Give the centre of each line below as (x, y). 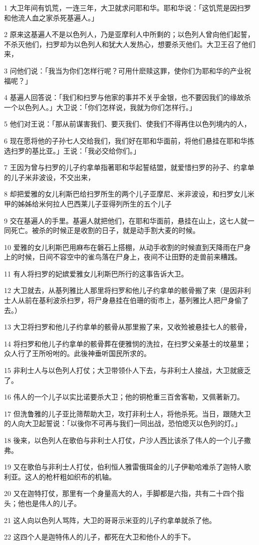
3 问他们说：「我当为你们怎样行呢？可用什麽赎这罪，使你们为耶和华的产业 (124, 70)
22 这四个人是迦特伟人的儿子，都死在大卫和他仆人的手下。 (100, 537)
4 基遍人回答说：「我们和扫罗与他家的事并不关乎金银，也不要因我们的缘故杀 (128, 97)
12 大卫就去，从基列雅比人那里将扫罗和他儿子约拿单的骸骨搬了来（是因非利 (128, 290)
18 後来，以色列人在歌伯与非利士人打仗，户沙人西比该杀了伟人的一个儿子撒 (128, 440)
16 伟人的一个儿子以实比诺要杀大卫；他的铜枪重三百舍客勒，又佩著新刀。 (124, 397)
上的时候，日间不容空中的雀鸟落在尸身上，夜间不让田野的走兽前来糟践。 (123, 257)
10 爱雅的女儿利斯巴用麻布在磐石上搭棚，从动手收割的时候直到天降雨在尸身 (128, 247)
